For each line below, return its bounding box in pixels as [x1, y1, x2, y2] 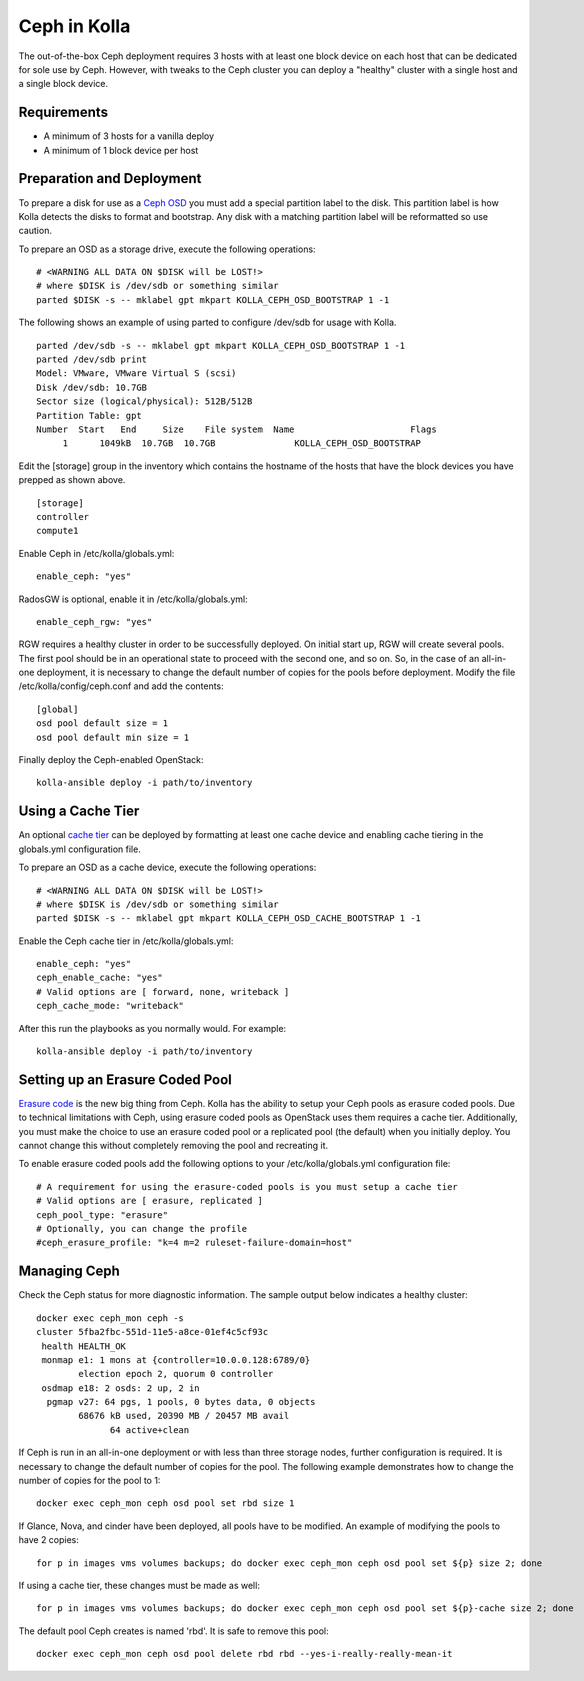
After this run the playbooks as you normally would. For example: [18, 1022, 287, 1034]
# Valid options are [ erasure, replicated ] [36, 1195, 264, 1207]
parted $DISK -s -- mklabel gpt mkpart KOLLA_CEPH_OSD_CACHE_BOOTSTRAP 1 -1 [36, 913, 422, 924]
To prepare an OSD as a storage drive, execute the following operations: [18, 243, 316, 255]
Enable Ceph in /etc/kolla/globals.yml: [18, 547, 175, 559]
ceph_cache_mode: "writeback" [36, 1000, 185, 1012]
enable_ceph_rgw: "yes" [36, 616, 153, 627]
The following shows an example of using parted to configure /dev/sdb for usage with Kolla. [18, 316, 397, 329]
